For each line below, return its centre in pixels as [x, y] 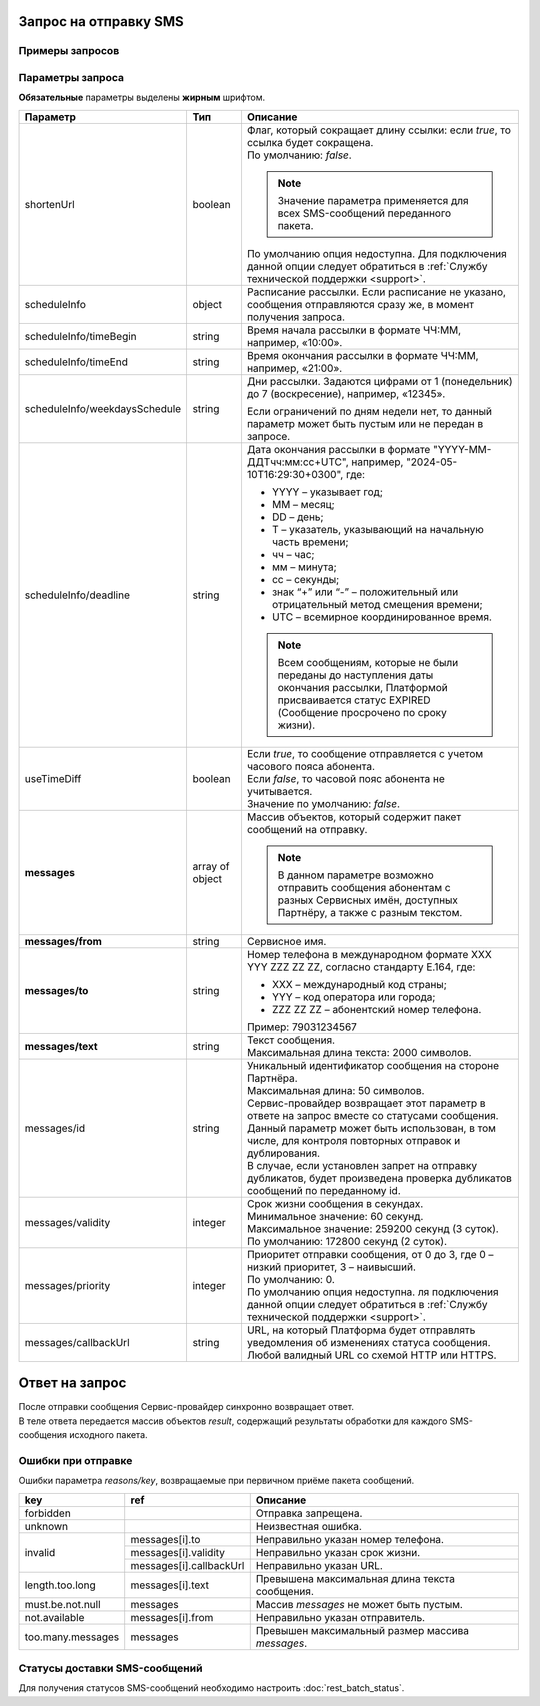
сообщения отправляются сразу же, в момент [360, 304]
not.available [54, 1617]
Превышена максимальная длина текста [355, 1578]
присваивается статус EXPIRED [354, 700]
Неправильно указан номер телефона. [350, 1539]
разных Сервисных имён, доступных [368, 900]
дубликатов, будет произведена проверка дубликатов [379, 1178]
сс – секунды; [305, 579]
